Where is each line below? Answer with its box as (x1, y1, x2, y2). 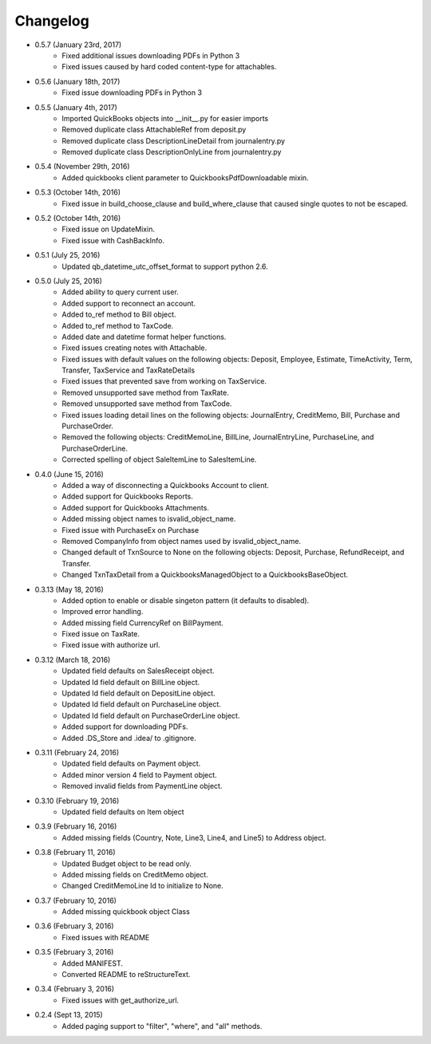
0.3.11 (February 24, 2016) (34, 747, 120, 757)
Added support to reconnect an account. (61, 298, 196, 308)
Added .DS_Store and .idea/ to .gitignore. (61, 733, 196, 743)
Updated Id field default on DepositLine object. (61, 688, 215, 698)
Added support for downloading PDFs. (61, 722, 188, 731)
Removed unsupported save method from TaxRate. (61, 388, 229, 397)
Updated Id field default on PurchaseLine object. (61, 699, 221, 709)
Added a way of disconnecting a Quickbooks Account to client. (61, 481, 269, 490)
